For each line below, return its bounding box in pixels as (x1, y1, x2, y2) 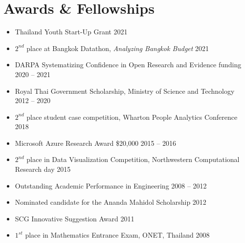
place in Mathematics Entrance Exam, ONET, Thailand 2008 (25, 230, 210, 240)
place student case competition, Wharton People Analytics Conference (26, 111, 238, 122)
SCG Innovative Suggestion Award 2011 (15, 213, 134, 223)
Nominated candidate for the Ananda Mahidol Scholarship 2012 (15, 197, 206, 207)
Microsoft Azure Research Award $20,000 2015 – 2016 (15, 137, 176, 148)
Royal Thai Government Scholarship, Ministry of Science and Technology (15, 85, 235, 96)
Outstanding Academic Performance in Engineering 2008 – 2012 (15, 180, 207, 190)
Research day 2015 (15, 164, 71, 174)
